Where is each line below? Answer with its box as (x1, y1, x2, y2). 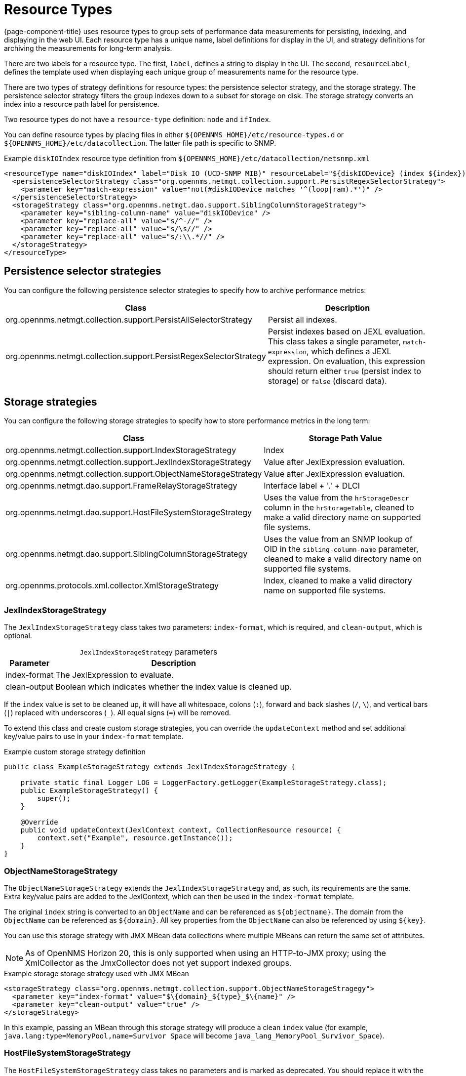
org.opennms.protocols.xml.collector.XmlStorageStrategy (5, 580, 219, 591)
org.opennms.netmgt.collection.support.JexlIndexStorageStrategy (5, 457, 251, 467)
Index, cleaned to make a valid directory (264, 576, 412, 586)
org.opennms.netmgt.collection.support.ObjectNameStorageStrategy (5, 469, 262, 479)
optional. (4, 631, 32, 640)
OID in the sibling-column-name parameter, (264, 544, 419, 554)
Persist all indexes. (268, 314, 337, 325)
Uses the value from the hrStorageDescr (264, 493, 409, 503)
